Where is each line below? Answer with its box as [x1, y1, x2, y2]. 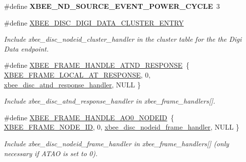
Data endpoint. [4, 43, 49, 54]
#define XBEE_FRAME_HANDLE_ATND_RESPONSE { [4, 60, 189, 70]
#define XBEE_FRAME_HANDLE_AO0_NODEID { [4, 112, 174, 122]
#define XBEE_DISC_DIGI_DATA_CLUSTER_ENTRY [4, 17, 184, 27]
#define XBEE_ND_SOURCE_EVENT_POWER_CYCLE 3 [4, 1, 220, 11]
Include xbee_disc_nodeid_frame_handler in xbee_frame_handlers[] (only [4, 138, 229, 148]
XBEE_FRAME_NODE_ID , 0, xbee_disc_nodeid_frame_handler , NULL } [4, 122, 240, 132]
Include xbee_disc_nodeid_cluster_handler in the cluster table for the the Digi [4, 34, 242, 44]
